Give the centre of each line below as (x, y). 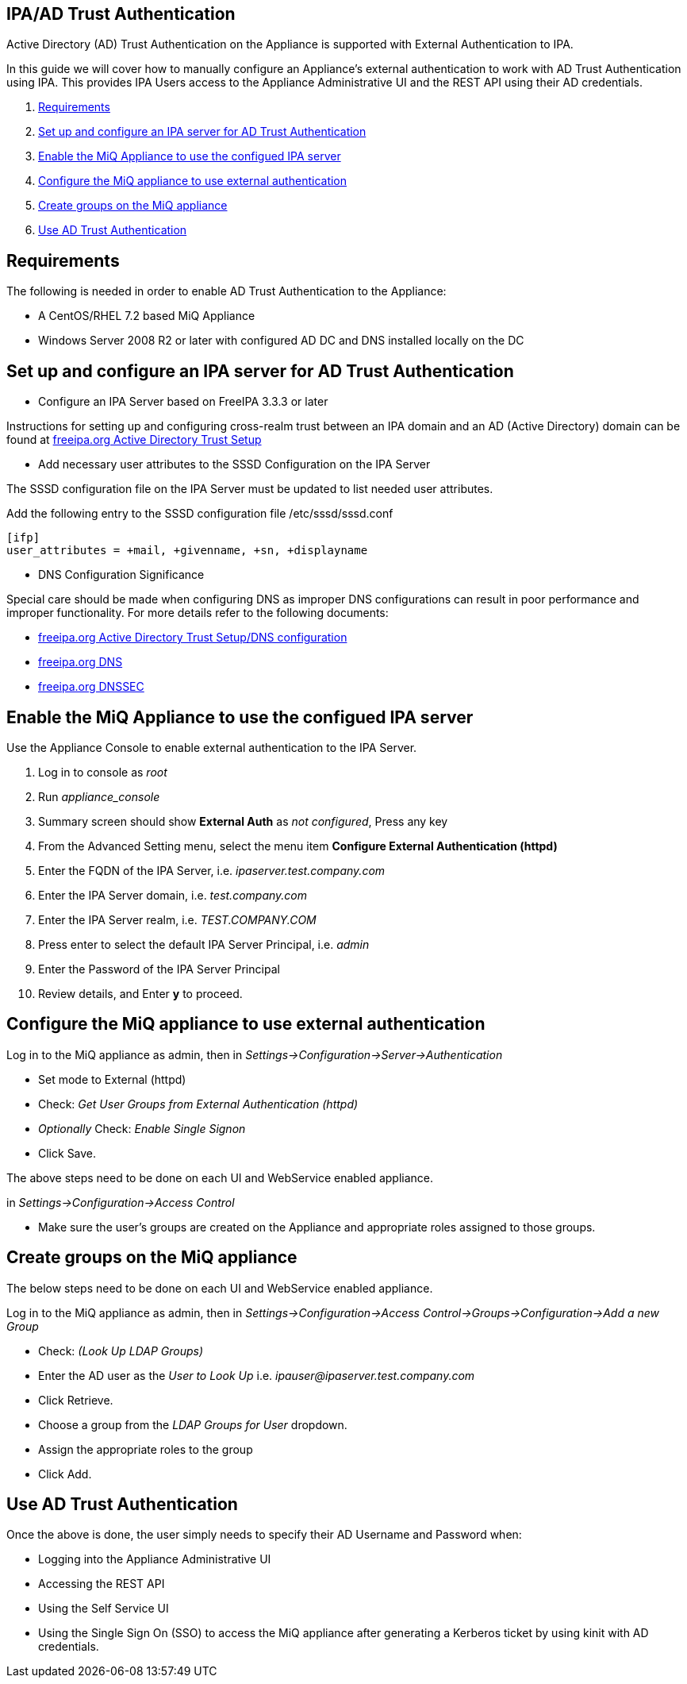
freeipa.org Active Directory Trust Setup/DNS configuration (193, 638)
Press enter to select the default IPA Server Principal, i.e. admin (204, 944)
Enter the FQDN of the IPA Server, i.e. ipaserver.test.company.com (212, 870)
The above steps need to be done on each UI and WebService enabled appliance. (220, 1177)
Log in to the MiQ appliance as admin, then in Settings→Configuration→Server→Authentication (255, 1054)
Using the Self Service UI (104, 1609)
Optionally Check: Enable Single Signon (142, 1128)
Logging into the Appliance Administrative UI (155, 1559)
